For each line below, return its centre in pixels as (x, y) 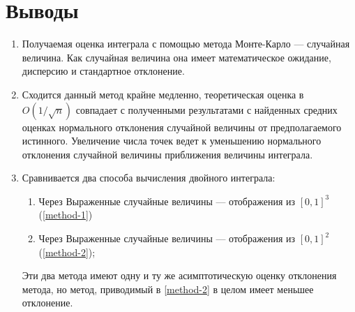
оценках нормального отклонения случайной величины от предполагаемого (182, 127)
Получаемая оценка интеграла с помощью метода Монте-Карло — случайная (186, 44)
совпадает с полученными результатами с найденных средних (206, 109)
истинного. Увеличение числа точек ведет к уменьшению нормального (172, 141)
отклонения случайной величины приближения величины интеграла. (167, 154)
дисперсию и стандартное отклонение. (103, 71)
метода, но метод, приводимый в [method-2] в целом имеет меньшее (168, 289)
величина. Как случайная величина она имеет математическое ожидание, (176, 57)
